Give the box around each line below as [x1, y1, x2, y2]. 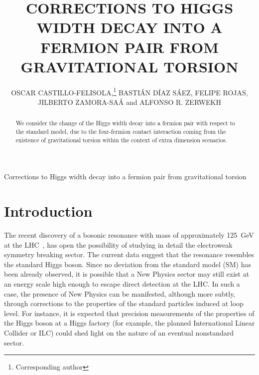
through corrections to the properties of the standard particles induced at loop [4, 298, 244, 309]
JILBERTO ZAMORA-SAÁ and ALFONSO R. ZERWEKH [38, 96, 221, 107]
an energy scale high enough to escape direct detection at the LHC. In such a [4, 278, 240, 289]
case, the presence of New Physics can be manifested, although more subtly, [4, 288, 236, 299]
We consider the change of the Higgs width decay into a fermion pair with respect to [15, 119, 236, 127]
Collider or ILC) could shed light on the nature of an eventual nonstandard [4, 327, 234, 338]
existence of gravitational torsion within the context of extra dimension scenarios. [15, 135, 227, 144]
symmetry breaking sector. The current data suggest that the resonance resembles [4, 249, 255, 260]
